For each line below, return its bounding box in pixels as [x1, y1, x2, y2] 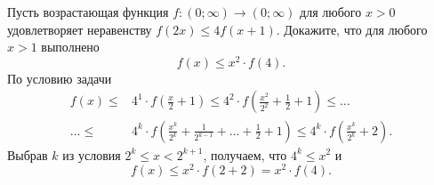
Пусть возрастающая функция [7, 3, 169, 20]
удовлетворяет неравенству [7, 20, 152, 38]
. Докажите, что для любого [276, 20, 428, 38]
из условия [62, 145, 121, 164]
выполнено [41, 37, 100, 56]
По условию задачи [7, 68, 112, 87]
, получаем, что [203, 145, 287, 164]
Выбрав [7, 145, 48, 164]
